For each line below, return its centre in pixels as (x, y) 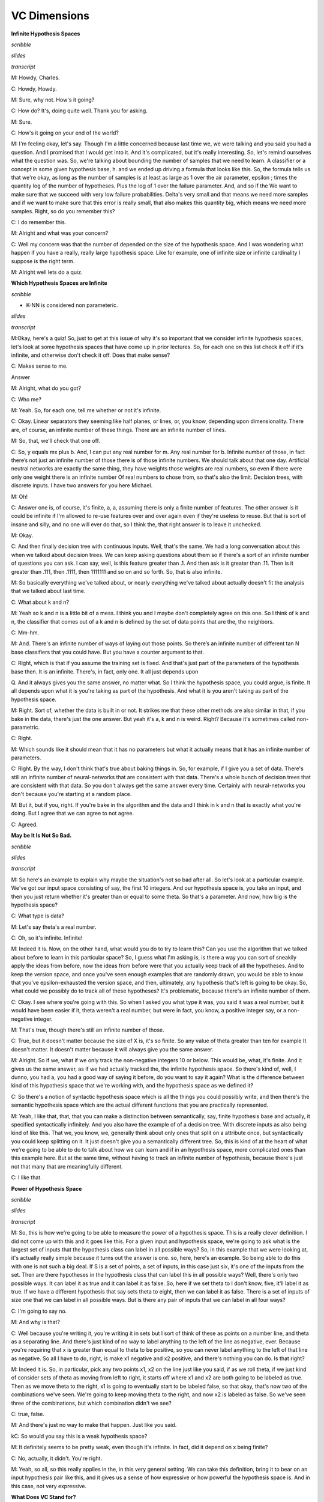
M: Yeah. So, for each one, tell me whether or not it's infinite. (86, 410)
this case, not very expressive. (49, 1486)
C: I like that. (26, 1178)
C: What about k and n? (40, 602)
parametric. (25, 727)
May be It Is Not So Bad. (41, 836)
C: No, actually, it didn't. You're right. (56, 1458)
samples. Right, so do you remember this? (63, 211)
